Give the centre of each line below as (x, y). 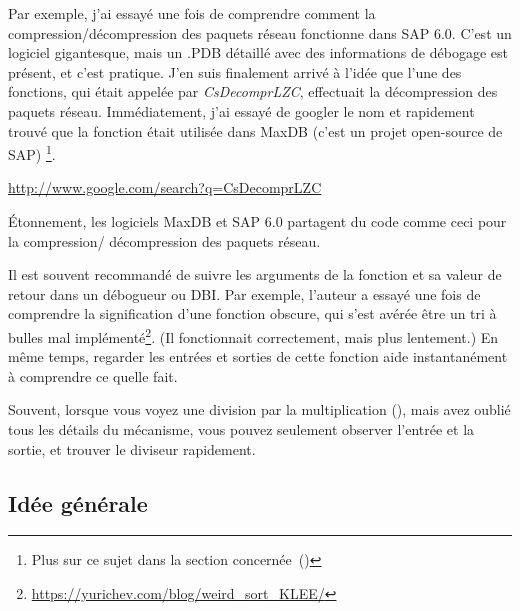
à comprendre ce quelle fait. (93, 375)
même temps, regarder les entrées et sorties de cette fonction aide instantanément (258, 356)
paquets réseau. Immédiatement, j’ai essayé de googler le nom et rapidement (241, 110)
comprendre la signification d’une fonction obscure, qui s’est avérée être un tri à (252, 313)
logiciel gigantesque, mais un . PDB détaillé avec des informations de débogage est (258, 52)
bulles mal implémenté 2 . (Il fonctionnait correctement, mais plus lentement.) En (253, 335)
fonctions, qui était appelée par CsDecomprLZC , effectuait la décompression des (253, 91)
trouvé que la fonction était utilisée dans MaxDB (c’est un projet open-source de (255, 130)
